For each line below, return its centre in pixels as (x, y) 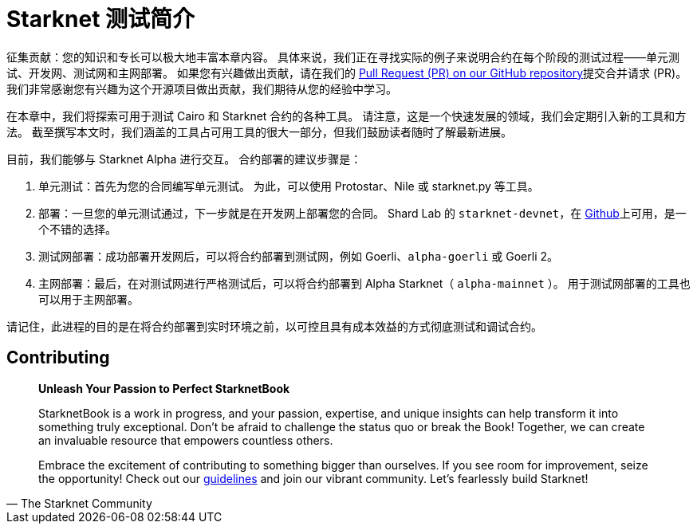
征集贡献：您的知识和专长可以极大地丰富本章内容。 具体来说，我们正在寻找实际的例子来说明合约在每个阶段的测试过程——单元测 (343, 57)
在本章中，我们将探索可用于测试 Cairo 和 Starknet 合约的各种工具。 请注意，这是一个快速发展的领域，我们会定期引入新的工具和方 (347, 116)
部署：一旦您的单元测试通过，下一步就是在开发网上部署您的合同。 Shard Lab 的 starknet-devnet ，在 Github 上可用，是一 (362, 213)
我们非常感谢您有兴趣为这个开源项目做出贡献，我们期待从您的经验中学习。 (202, 88)
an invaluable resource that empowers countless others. (186, 440)
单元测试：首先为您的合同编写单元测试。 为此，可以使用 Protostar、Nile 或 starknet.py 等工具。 (289, 186)
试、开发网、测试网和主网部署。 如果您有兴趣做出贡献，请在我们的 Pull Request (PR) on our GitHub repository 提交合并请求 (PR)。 (347, 73)
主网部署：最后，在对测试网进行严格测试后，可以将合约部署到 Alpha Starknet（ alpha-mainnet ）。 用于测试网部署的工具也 (364, 283)
